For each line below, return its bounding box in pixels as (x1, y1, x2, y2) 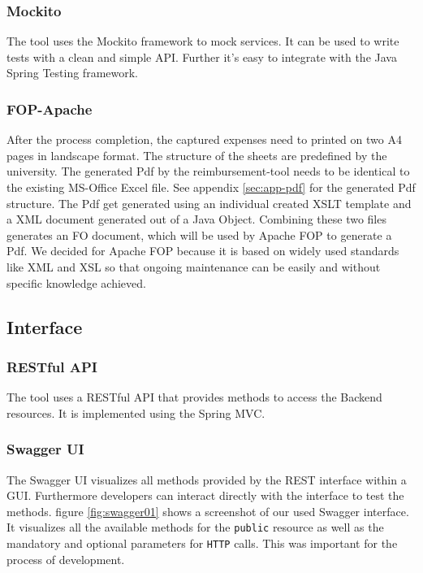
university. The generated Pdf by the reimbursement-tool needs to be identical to (6, 163, 410, 180)
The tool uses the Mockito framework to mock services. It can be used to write (6, 33, 399, 50)
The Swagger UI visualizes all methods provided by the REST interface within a (6, 471, 407, 488)
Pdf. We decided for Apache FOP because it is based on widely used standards (6, 242, 399, 259)
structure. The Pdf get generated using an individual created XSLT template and (6, 194, 412, 211)
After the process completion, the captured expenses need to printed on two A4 (6, 131, 402, 148)
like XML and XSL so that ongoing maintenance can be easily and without (6, 258, 381, 275)
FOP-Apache (6, 98, 93, 119)
